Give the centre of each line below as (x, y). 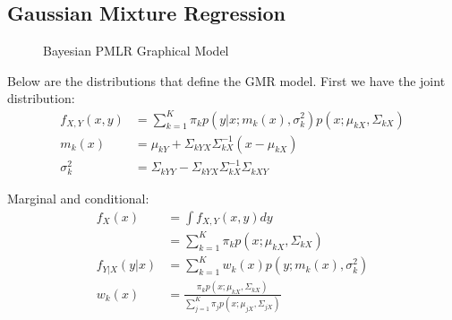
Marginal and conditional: (78, 199)
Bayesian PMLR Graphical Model (136, 51)
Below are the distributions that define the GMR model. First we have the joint (226, 80)
